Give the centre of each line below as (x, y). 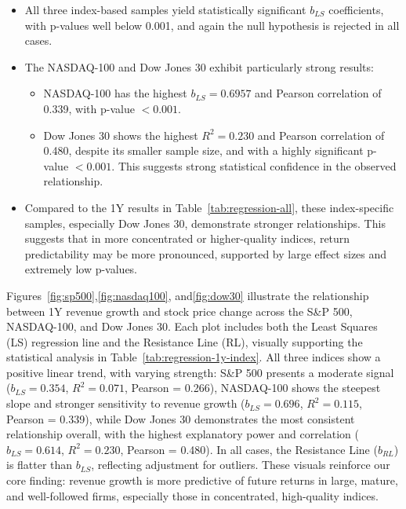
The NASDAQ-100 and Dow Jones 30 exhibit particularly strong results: (199, 66)
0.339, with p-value (89, 108)
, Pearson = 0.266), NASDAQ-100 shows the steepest (252, 388)
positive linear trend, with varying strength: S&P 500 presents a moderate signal (200, 372)
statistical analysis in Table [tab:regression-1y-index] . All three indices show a (194, 357)
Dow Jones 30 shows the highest (121, 135)
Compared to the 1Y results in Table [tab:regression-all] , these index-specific (209, 207)
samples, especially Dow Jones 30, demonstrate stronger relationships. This (205, 223)
